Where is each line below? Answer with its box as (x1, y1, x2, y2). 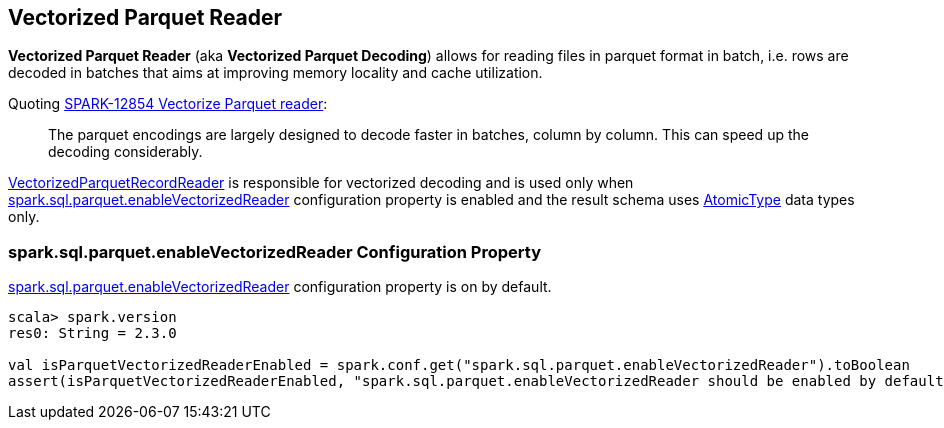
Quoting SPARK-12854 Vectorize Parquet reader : (8, 95, 328, 113)
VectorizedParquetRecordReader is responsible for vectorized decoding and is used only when (8, 174, 634, 192)
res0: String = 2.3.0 (8, 325, 177, 342)
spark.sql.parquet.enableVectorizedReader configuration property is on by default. (8, 278, 552, 296)
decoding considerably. (48, 143, 203, 161)
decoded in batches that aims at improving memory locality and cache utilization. (8, 64, 543, 82)
